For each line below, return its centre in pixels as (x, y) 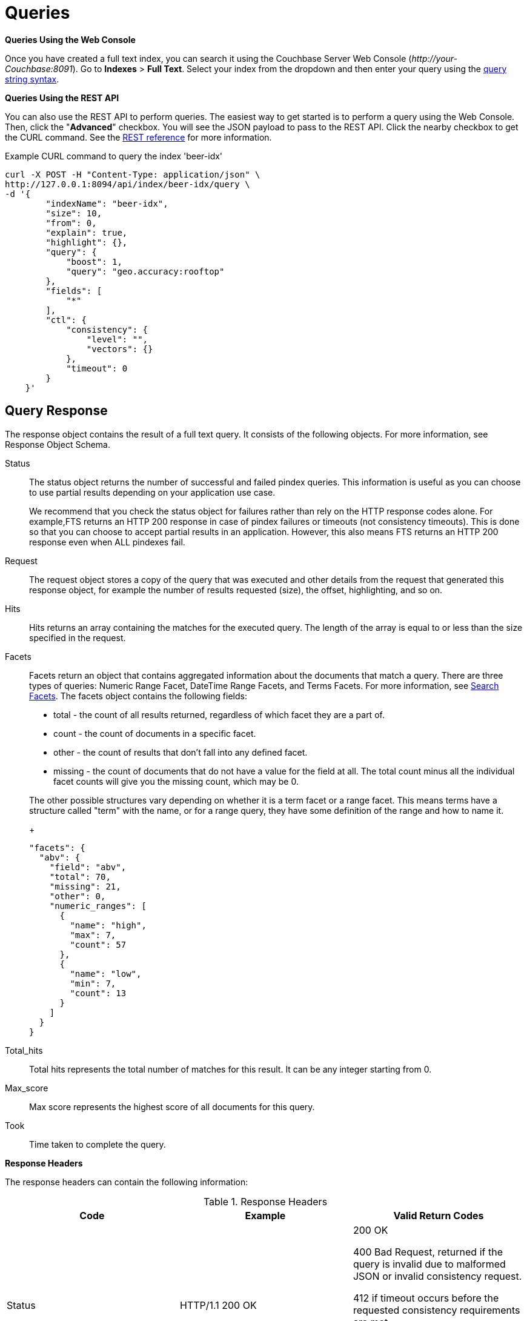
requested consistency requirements (436, 1310)
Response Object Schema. (58, 444)
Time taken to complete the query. (98, 1144)
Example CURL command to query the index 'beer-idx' (114, 156)
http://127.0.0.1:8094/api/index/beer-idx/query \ (128, 184)
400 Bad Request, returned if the (428, 1252)
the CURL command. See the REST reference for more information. (138, 137)
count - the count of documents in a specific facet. (155, 733)
